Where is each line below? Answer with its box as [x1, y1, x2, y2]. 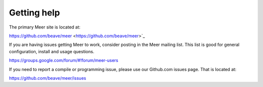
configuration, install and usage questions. [9, 48, 94, 54]
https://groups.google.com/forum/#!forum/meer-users [9, 58, 119, 63]
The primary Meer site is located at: [9, 24, 80, 30]
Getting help [9, 7, 60, 18]
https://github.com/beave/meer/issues [9, 75, 86, 81]
